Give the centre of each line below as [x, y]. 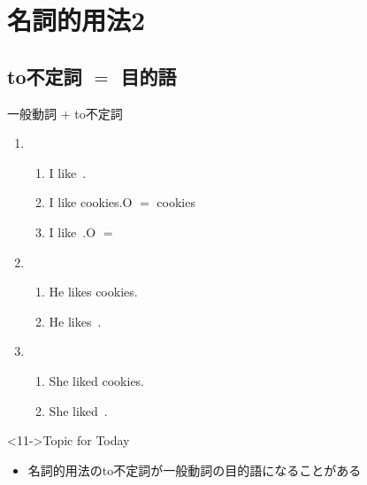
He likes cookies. [93, 292]
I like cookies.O [91, 202]
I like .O [73, 231]
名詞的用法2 [76, 20]
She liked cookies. [97, 380]
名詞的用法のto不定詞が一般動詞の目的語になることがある [195, 470]
